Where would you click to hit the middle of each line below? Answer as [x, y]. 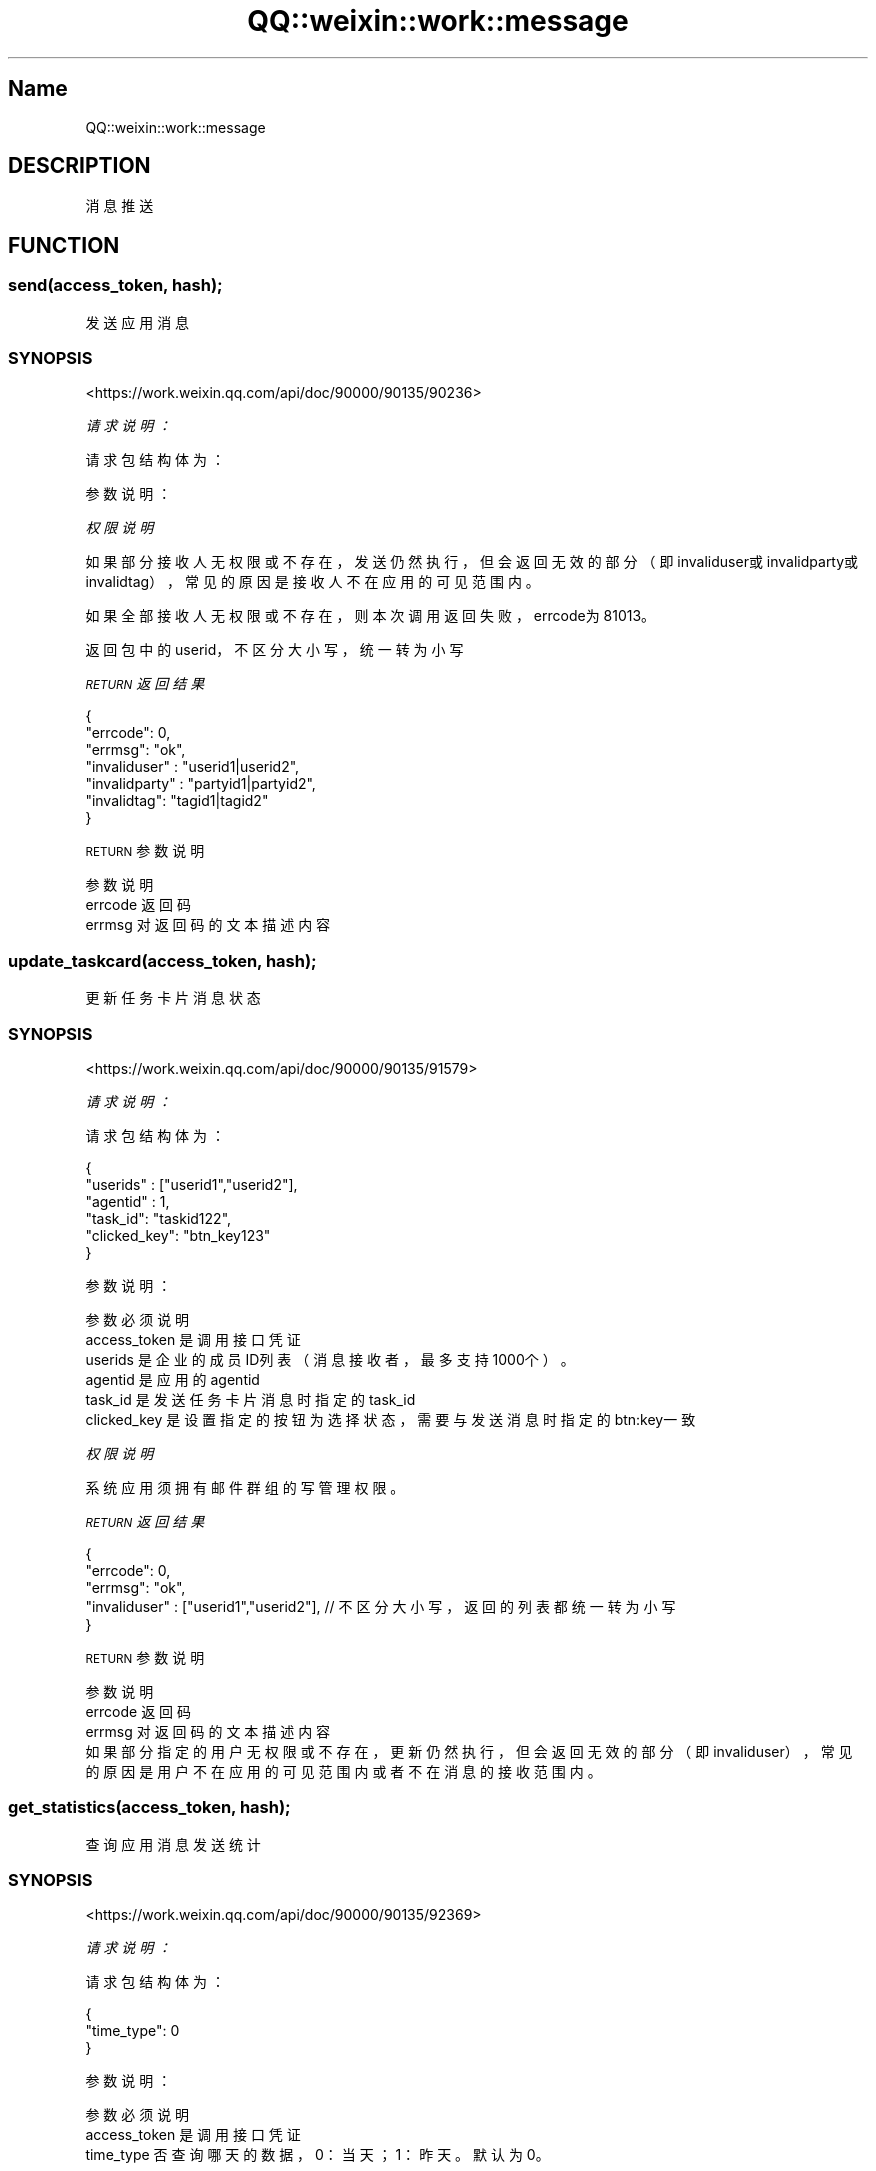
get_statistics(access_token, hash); [149, 1807]
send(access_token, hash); [115, 285]
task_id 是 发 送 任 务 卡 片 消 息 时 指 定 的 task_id [250, 1399]
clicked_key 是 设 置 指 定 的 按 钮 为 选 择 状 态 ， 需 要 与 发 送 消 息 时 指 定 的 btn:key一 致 [390, 1419]
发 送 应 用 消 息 [137, 322]
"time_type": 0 [132, 2031]
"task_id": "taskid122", [158, 1218]
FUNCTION [64, 245]
